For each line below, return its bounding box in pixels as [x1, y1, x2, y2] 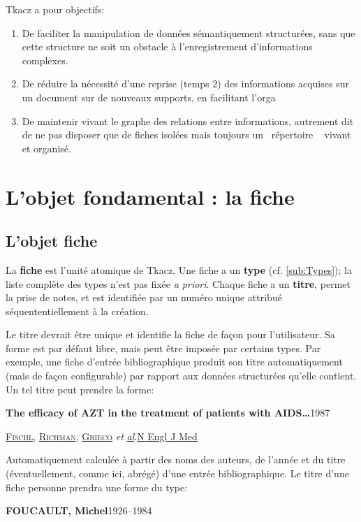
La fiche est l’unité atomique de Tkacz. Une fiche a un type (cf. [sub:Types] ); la [6, 262, 352, 277]
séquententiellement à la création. [6, 303, 149, 318]
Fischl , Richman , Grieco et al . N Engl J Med [6, 428, 198, 443]
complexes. [22, 52, 68, 67]
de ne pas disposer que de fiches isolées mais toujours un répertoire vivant [22, 127, 351, 142]
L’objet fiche [6, 230, 98, 252]
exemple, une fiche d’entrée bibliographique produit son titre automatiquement [6, 354, 343, 369]
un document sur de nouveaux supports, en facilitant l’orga [22, 89, 276, 104]
